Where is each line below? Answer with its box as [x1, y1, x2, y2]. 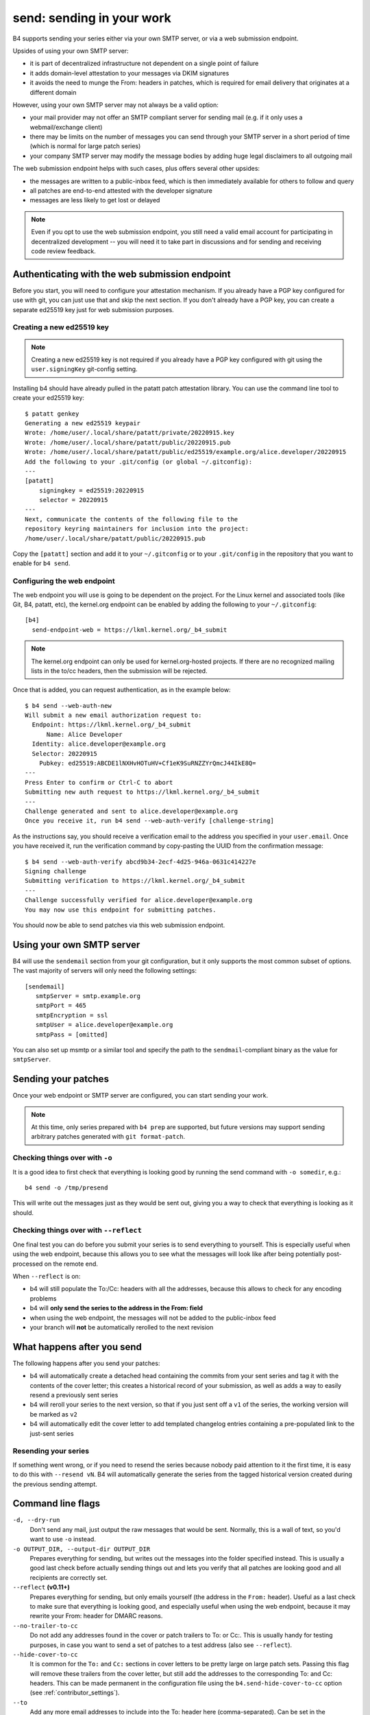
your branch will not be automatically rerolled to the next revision [29, 1323, 214, 1331]
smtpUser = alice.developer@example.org [35, 1021, 173, 1029]
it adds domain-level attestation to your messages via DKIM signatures [29, 69, 230, 77]
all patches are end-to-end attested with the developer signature [29, 187, 212, 195]
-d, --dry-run [12, 1516, 60, 1524]
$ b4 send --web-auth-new [25, 702, 112, 709]
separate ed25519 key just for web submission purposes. [12, 305, 174, 314]
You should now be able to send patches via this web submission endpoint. [12, 921, 225, 929]
